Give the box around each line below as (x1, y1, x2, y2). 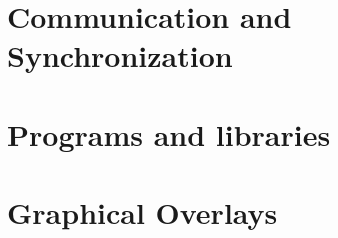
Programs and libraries (7, 113, 331, 154)
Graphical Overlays (7, 192, 278, 233)
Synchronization (7, 35, 233, 76)
